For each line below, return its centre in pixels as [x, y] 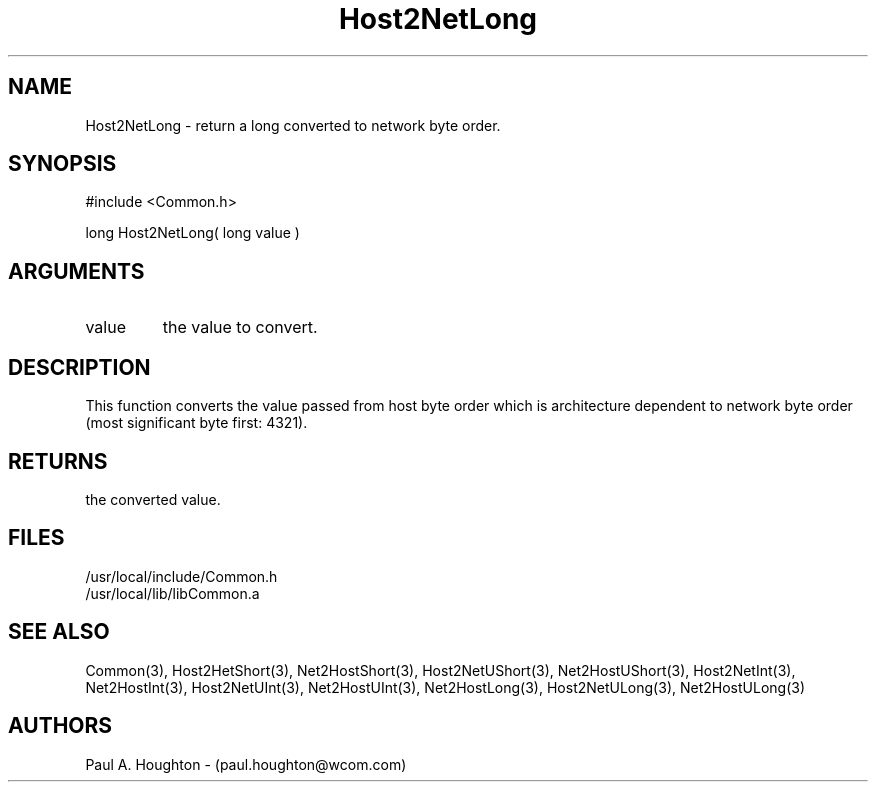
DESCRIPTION [79, 367]
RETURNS [58, 461]
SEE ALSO [59, 632]
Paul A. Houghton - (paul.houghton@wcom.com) [246, 764]
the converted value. [153, 499]
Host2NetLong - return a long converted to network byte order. [293, 125]
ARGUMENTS [76, 271]
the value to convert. [240, 327]
